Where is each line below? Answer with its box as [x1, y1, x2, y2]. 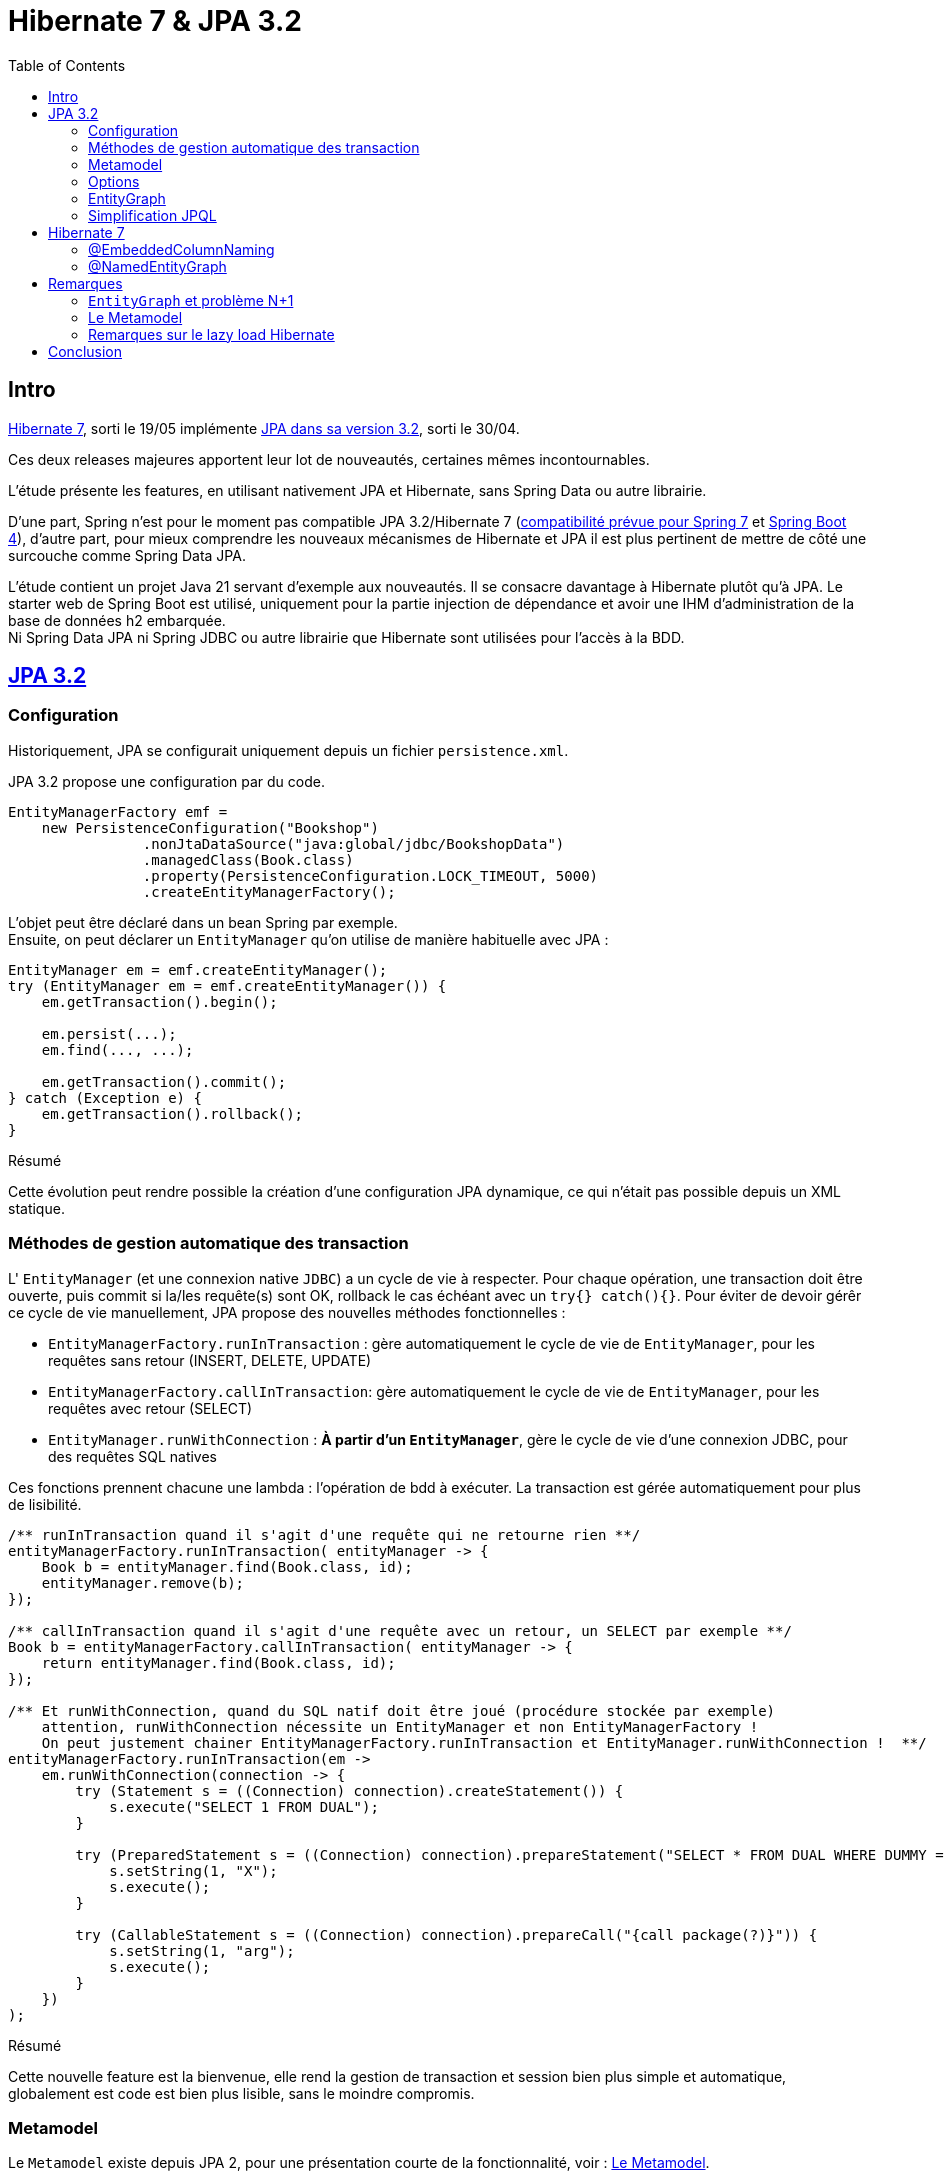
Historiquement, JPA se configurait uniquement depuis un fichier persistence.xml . [8, 741, 569, 759]
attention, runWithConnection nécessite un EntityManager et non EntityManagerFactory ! [41, 1718, 759, 1735]
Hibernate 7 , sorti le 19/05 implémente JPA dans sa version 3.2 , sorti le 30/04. [8, 419, 520, 437]
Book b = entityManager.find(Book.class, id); [41, 1558, 413, 1575]
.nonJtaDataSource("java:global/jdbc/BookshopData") [142, 835, 565, 852]
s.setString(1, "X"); [109, 1862, 278, 1879]
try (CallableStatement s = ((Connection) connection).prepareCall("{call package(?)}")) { [75, 1926, 818, 1943]
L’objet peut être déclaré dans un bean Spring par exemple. [8, 913, 398, 931]
